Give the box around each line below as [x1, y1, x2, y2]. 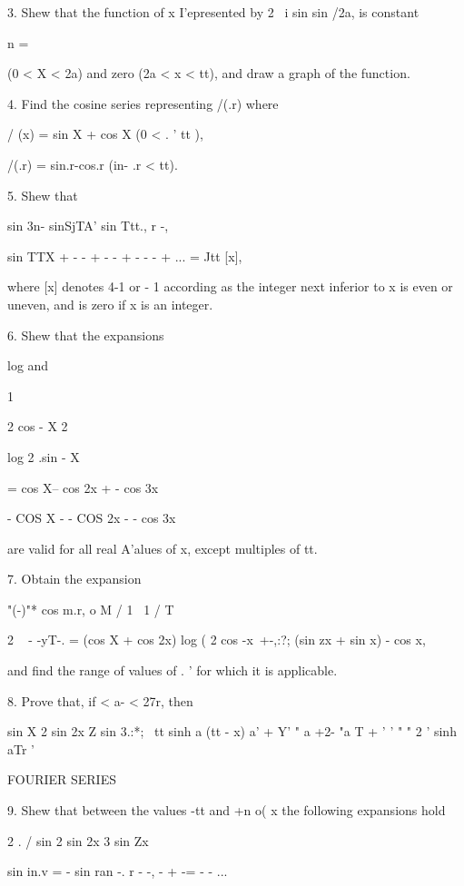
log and [7, 356, 49, 375]
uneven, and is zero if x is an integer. [7, 294, 213, 313]
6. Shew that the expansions [7, 325, 164, 344]
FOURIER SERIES [7, 770, 116, 789]
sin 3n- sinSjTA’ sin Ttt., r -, [7, 216, 169, 235]
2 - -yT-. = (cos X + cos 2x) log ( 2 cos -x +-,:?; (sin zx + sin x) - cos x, [7, 630, 426, 649]
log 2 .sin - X [7, 447, 80, 466]
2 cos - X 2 [7, 417, 68, 436]
